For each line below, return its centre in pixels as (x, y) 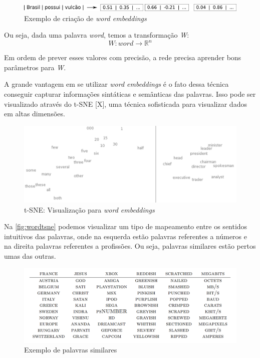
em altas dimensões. (35, 114)
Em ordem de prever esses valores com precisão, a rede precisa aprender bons (123, 57)
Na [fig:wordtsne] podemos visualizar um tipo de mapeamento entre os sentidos (126, 226)
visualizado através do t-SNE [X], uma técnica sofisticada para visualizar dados (125, 104)
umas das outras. (30, 256)
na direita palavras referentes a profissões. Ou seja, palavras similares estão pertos (130, 246)
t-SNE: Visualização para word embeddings (89, 209)
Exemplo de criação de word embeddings (85, 18)
